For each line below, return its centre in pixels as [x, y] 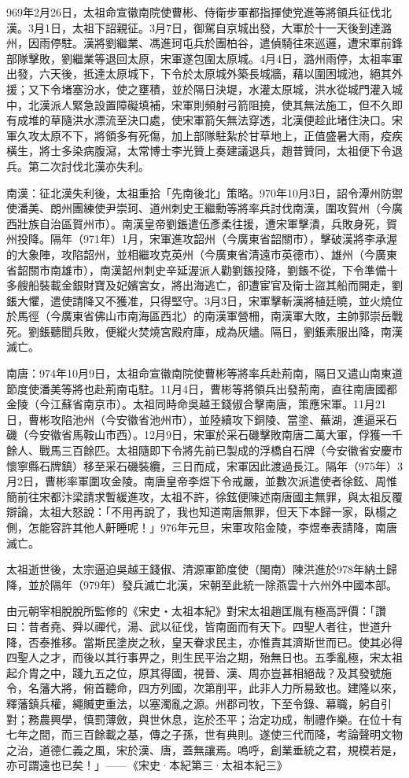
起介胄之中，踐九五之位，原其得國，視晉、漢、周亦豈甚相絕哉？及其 [182, 672]
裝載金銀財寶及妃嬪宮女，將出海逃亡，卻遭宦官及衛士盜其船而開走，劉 [221, 285]
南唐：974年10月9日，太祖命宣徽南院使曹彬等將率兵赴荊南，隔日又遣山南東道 [204, 373]
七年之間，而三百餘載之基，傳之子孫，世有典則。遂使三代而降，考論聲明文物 [204, 734]
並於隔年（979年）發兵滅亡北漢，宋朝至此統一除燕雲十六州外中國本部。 [212, 584]
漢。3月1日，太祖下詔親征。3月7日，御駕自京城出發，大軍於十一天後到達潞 [199, 27]
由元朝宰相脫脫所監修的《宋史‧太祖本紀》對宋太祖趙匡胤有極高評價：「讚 [196, 611]
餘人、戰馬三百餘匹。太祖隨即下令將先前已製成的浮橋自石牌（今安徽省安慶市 [204, 450]
